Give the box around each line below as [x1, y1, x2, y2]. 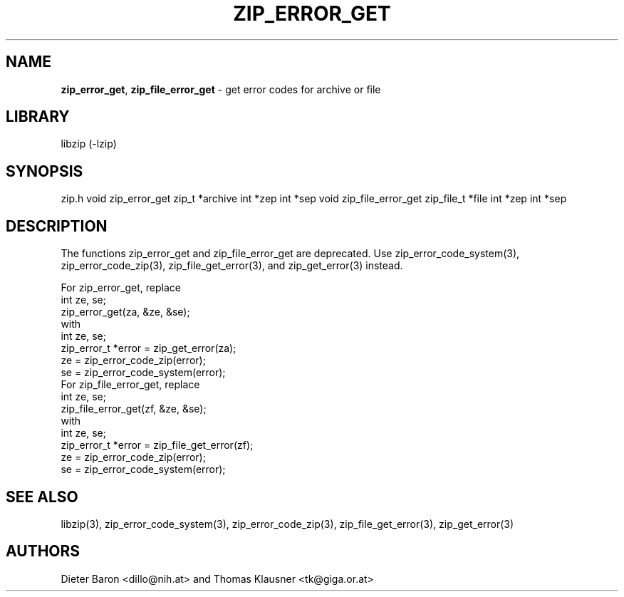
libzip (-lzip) [61, 137, 117, 150]
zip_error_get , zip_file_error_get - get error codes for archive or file [61, 83, 381, 95]
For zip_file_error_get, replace [61, 378, 200, 391]
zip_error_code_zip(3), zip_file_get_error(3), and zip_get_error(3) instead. [61, 259, 403, 272]
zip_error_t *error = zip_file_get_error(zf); [61, 439, 254, 452]
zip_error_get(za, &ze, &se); [61, 306, 190, 318]
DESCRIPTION [6, 217, 108, 235]
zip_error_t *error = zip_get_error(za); [61, 342, 236, 355]
